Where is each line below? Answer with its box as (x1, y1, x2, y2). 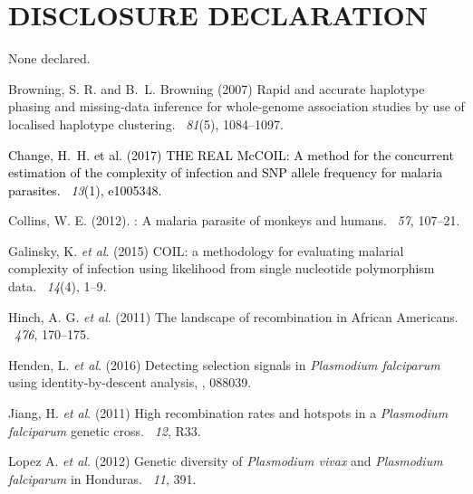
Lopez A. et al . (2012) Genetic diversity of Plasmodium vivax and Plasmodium (8, 451, 443, 470)
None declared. (8, 49, 91, 68)
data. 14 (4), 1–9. (8, 277, 107, 296)
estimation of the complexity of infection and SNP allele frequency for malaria (8, 163, 443, 182)
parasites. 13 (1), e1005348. (8, 180, 162, 199)
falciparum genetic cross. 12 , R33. (8, 421, 201, 440)
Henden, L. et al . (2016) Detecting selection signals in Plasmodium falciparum (8, 355, 440, 374)
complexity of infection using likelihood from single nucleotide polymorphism (8, 259, 435, 278)
